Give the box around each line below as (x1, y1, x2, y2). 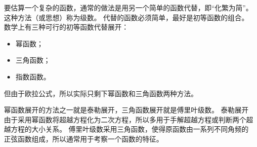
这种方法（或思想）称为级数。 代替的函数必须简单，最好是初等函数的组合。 (4, 12, 249, 22)
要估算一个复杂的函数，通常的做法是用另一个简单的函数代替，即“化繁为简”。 (4, 2, 253, 12)
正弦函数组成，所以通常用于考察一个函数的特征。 (4, 133, 163, 144)
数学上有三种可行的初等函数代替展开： (4, 22, 128, 32)
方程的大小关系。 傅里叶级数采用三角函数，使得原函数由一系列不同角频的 (10, 124, 249, 134)
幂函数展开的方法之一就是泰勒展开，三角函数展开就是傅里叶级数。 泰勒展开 (4, 105, 249, 115)
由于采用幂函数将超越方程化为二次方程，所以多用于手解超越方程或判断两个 (4, 114, 246, 124)
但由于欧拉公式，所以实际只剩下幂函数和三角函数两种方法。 (4, 88, 198, 98)
